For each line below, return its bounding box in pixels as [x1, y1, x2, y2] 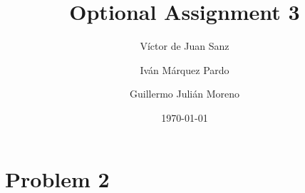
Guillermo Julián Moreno [129, 86, 239, 101]
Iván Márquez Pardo [140, 62, 229, 77]
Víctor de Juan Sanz [140, 38, 229, 53]
